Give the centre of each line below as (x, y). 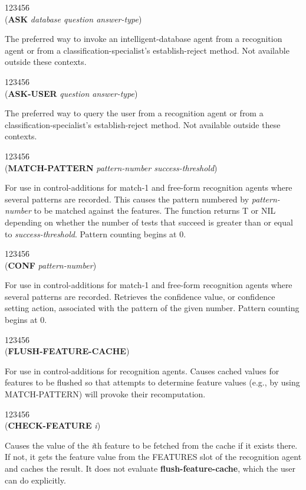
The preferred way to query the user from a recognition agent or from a (134, 113)
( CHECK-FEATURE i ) (53, 425)
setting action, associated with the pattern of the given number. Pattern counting (152, 308)
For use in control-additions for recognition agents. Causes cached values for (142, 370)
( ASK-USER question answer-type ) (71, 93)
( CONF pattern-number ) (51, 265)
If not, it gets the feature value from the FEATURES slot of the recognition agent (153, 457)
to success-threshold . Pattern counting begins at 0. (96, 233)
